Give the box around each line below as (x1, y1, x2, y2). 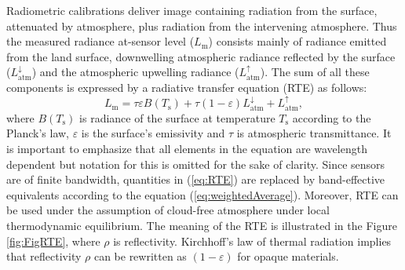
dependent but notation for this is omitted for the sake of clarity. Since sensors (6, 155, 385, 172)
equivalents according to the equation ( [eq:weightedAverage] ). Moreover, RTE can (6, 186, 399, 202)
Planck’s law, (6, 125, 69, 141)
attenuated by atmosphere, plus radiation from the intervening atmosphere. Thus (6, 17, 397, 34)
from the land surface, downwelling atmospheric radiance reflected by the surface (6, 48, 396, 64)
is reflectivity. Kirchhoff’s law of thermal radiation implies (113, 232, 392, 249)
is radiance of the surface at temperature (79, 109, 275, 126)
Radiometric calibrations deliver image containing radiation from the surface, (6, 2, 378, 18)
